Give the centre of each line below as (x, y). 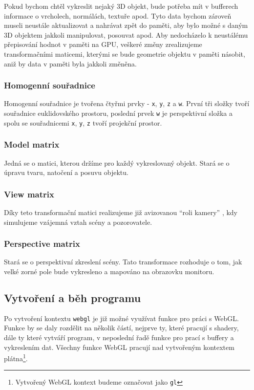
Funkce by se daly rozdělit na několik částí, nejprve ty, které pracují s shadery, (121, 328)
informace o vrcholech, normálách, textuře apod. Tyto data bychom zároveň (118, 15)
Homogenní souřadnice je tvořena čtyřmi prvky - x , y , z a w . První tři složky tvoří (127, 103)
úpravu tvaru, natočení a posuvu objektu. (66, 172)
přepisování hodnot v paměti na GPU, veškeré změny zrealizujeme (103, 44)
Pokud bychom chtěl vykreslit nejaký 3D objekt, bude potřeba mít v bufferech (121, 6)
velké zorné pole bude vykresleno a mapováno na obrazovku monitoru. (109, 271)
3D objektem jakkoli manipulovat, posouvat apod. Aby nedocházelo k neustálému (126, 34)
